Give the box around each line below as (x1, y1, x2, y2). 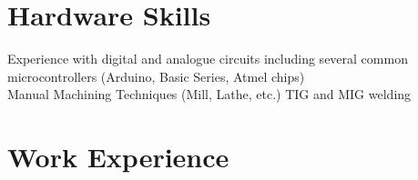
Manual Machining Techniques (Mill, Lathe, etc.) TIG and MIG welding (7, 85, 412, 104)
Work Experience (7, 138, 229, 175)
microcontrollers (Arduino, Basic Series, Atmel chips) (7, 66, 305, 85)
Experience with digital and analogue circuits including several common (7, 49, 408, 68)
